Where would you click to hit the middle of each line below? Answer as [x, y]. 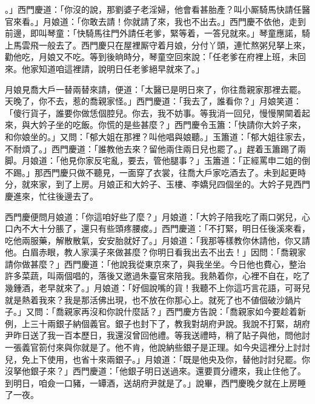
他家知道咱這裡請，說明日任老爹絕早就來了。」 [113, 68]
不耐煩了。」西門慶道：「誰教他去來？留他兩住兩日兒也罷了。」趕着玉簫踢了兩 [155, 148]
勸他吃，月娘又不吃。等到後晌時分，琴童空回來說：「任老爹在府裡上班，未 [151, 57]
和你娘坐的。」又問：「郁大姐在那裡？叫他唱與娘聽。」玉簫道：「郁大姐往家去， [157, 136]
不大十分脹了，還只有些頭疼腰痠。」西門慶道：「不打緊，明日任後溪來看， [166, 228]
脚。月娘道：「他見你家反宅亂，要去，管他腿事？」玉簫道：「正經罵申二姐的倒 [157, 160]
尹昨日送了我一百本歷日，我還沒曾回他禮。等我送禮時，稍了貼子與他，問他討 [157, 335]
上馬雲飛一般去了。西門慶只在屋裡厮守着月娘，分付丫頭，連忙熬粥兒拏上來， [157, 45]
